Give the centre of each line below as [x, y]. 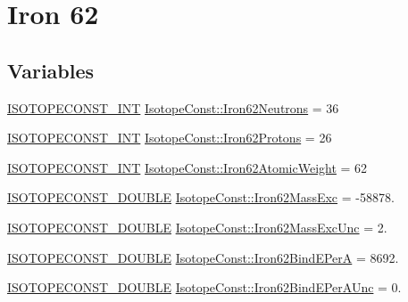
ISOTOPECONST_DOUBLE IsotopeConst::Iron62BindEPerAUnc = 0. [204, 287]
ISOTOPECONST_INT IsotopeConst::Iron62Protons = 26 [170, 138]
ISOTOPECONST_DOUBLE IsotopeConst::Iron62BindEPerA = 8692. [203, 257]
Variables [51, 70]
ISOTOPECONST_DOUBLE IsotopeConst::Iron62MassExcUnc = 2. [197, 227]
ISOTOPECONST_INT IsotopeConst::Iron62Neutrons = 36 [173, 107]
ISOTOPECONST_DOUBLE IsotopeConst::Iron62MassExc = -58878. [201, 197]
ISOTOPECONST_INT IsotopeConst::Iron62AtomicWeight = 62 [187, 167]
